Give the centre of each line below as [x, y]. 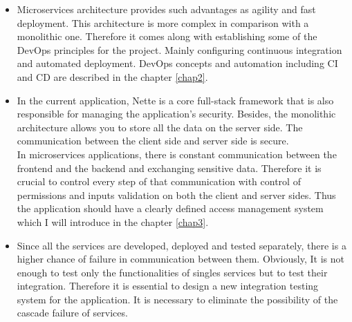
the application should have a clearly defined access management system [170, 208]
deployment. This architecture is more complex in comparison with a [163, 22]
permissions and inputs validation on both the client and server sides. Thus [176, 195]
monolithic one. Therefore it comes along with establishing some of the [167, 36]
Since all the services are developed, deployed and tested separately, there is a [182, 245]
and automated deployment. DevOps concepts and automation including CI [177, 63]
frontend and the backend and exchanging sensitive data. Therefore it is [169, 168]
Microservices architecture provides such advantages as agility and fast [166, 9]
